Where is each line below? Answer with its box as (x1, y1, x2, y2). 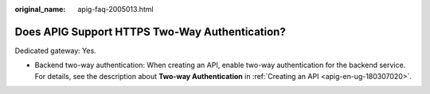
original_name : (14, 5, 66, 13)
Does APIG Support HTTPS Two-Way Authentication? (14, 24, 286, 39)
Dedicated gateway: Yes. (14, 46, 97, 55)
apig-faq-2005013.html (77, 5, 154, 13)
